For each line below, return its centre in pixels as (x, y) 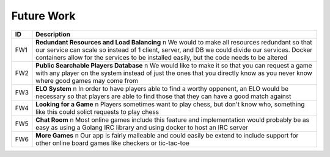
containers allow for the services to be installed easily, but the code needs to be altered (161, 57)
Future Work (43, 16)
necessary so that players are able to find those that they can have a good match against (163, 96)
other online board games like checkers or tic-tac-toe (112, 143)
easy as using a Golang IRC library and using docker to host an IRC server (142, 127)
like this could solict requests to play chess (97, 111)
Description (53, 34)
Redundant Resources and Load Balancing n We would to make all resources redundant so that (174, 42)
